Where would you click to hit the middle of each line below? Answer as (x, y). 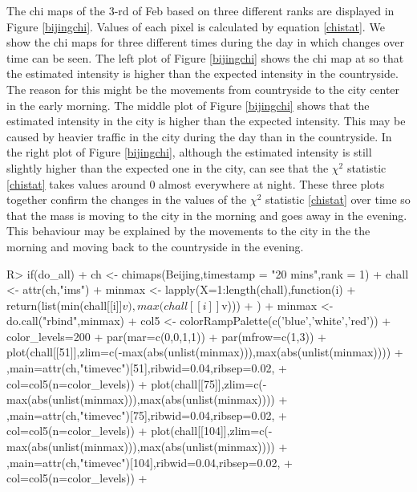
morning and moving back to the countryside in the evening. (155, 246)
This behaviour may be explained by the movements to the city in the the (188, 231)
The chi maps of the (56, 10)
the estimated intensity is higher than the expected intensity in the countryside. (202, 73)
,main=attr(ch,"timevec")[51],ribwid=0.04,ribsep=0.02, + (147, 368)
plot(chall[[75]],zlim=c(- (209, 383)
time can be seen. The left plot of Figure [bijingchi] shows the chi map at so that (205, 57)
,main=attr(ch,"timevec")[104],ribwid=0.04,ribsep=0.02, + (150, 462)
